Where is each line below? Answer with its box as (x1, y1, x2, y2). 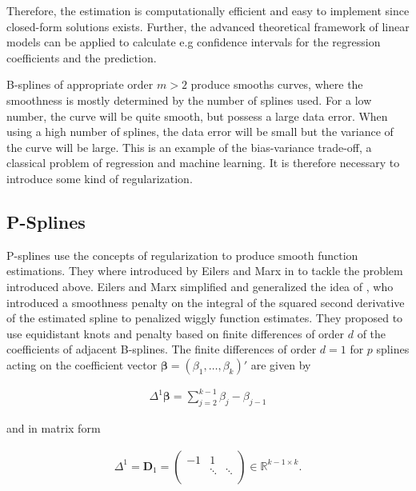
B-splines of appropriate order (6, 76, 154, 93)
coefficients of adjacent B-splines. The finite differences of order (6, 341, 317, 357)
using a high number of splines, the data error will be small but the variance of (6, 123, 394, 140)
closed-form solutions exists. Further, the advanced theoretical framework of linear (6, 18, 410, 34)
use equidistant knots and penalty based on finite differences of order (6, 325, 345, 341)
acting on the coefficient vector (6, 356, 158, 373)
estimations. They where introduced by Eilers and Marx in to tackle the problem (6, 262, 403, 279)
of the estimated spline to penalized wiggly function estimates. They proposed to (6, 309, 403, 326)
